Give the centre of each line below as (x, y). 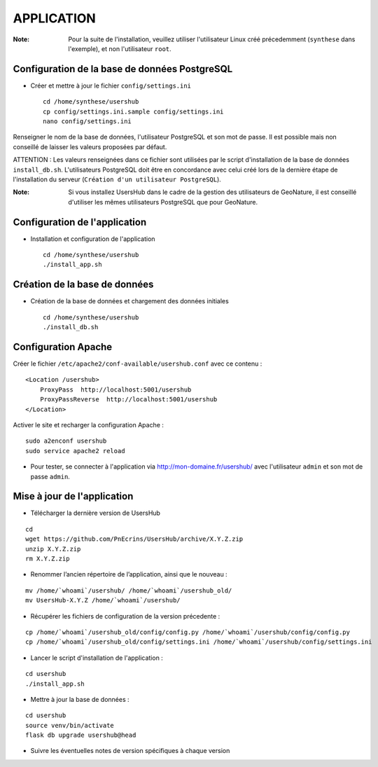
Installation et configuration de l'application (93, 239)
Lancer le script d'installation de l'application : (97, 658)
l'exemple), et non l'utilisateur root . (120, 48)
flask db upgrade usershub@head (81, 735)
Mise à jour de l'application (73, 496)
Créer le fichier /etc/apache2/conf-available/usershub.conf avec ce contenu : (138, 364)
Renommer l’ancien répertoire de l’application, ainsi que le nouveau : (129, 574)
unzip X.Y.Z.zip (53, 549)
